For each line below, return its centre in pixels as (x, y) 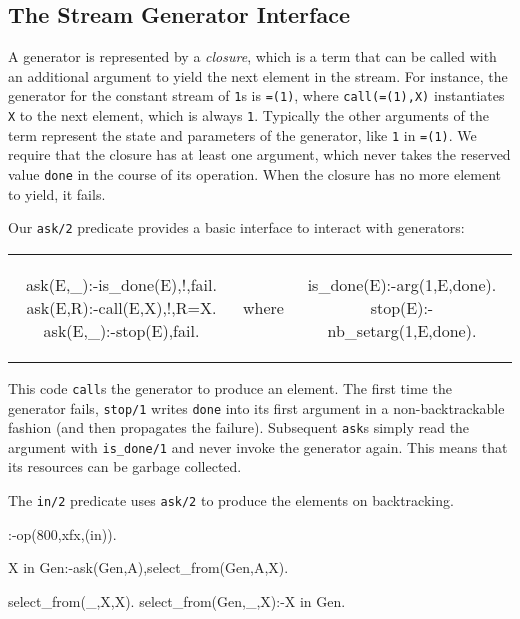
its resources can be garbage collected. (125, 466)
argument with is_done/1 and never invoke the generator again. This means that (258, 446)
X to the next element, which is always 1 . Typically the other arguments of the (248, 115)
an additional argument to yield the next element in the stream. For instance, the (258, 75)
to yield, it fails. (57, 193)
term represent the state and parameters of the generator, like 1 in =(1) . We (242, 134)
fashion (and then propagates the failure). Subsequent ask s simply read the (239, 427)
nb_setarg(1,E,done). (402, 330)
